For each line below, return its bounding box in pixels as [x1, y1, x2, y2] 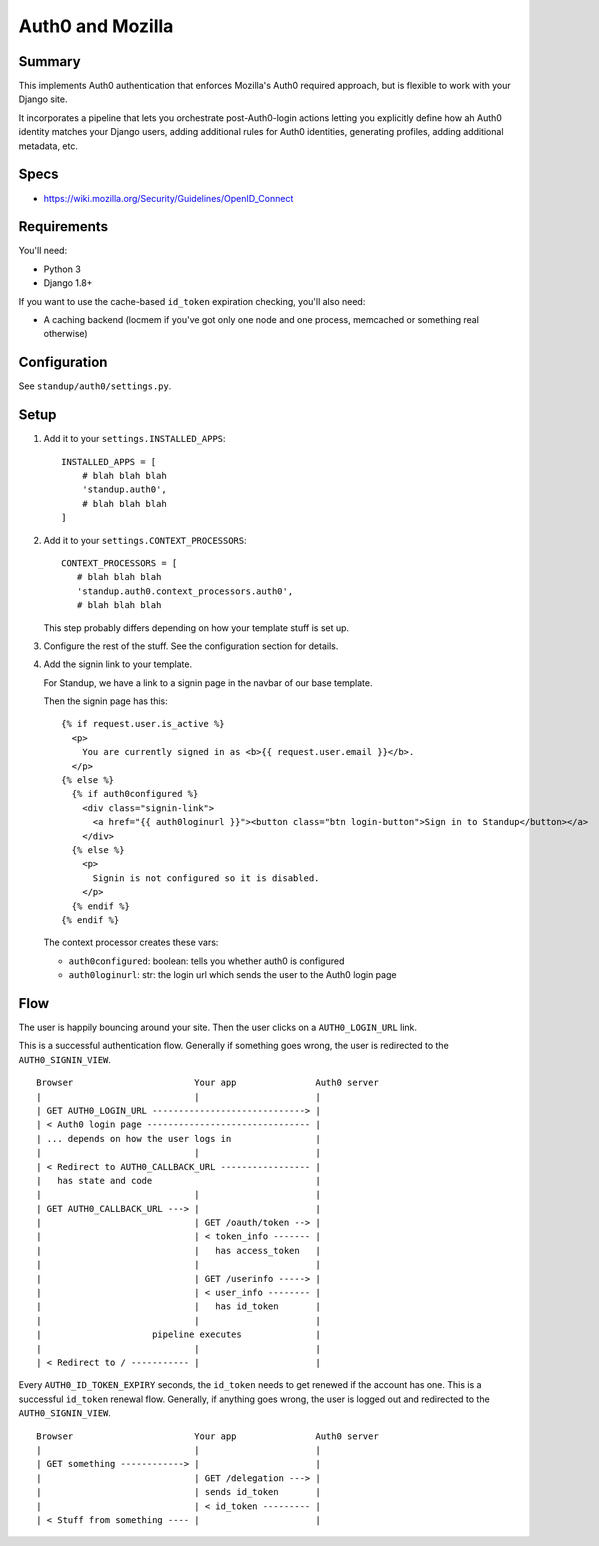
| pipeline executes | [36, 1329, 322, 1340]
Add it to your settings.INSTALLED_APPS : [43, 433, 226, 445]
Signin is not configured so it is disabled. [92, 872, 320, 884]
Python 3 [43, 263, 82, 275]
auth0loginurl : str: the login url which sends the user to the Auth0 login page [68, 969, 397, 981]
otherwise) [43, 328, 89, 340]
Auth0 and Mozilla [18, 15, 174, 37]
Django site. [18, 93, 68, 105]
